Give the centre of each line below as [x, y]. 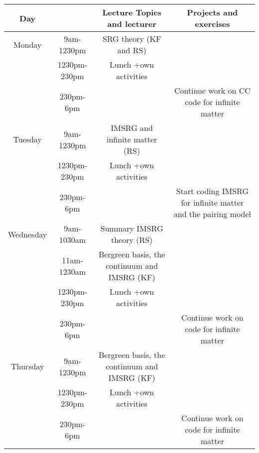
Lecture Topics [132, 12]
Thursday [27, 366]
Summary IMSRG [132, 228]
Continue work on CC [212, 90]
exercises [212, 24]
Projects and [212, 12]
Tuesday [27, 139]
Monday [27, 44]
